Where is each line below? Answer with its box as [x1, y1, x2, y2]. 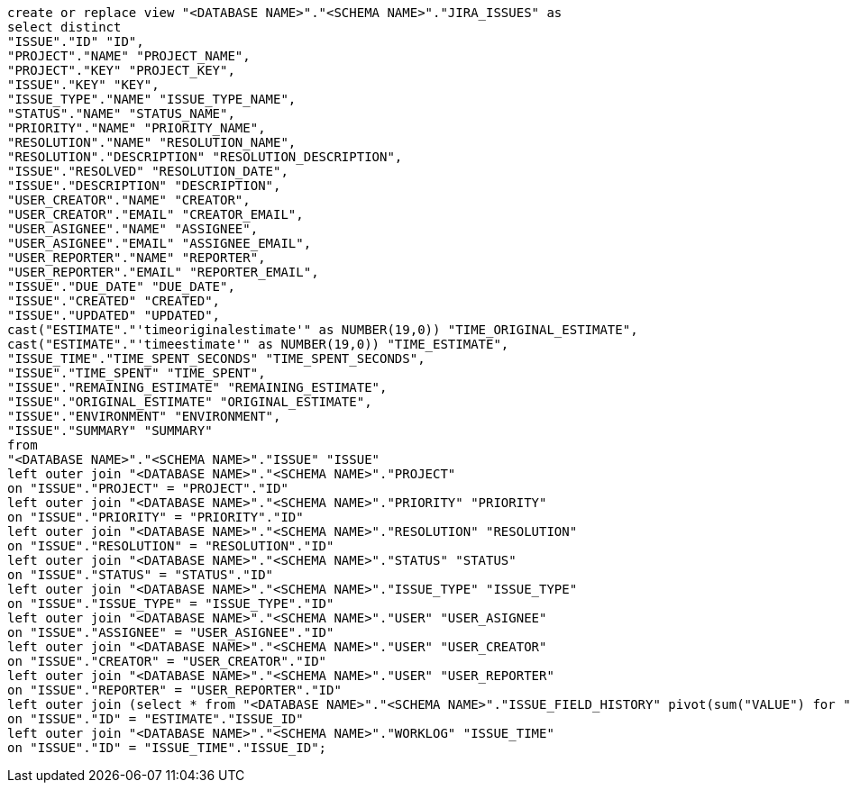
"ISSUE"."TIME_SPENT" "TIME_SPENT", [7, 366, 266, 380]
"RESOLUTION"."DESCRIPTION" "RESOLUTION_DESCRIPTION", [7, 150, 403, 164]
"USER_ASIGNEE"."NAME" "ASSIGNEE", [7, 222, 259, 236]
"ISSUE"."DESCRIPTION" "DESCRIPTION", [7, 178, 281, 193]
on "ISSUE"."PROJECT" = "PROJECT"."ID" [7, 481, 288, 495]
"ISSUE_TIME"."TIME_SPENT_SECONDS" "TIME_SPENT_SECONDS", [7, 351, 425, 366]
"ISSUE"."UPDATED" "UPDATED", [7, 308, 221, 322]
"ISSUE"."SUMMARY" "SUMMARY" [7, 423, 213, 438]
